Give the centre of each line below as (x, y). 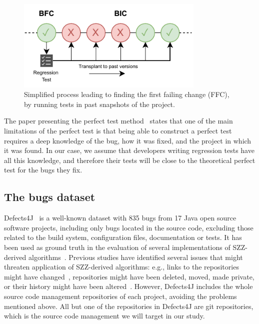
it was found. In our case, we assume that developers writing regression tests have (129, 150)
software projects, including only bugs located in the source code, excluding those (129, 227)
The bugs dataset (50, 197)
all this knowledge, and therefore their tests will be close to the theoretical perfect (130, 160)
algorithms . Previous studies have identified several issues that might (136, 257)
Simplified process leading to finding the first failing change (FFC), (127, 94)
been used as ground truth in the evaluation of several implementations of (117, 247)
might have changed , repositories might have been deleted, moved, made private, (129, 276)
